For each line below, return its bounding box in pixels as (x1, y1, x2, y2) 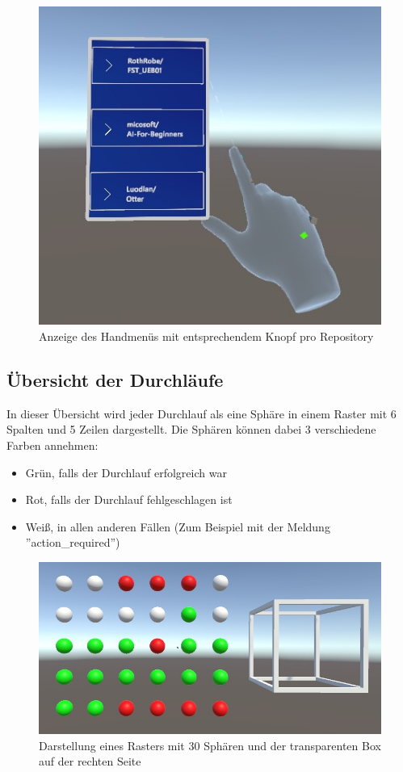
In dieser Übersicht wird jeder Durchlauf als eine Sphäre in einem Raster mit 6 (6, 405, 397, 422)
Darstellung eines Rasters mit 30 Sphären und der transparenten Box (39, 736, 381, 753)
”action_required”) (25, 534, 120, 551)
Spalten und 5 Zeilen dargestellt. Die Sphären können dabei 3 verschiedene (6, 421, 376, 438)
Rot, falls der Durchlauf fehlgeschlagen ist (25, 491, 233, 508)
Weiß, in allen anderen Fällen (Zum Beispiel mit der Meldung (25, 518, 330, 535)
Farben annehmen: (6, 437, 99, 454)
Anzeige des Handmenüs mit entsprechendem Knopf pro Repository (39, 328, 374, 345)
